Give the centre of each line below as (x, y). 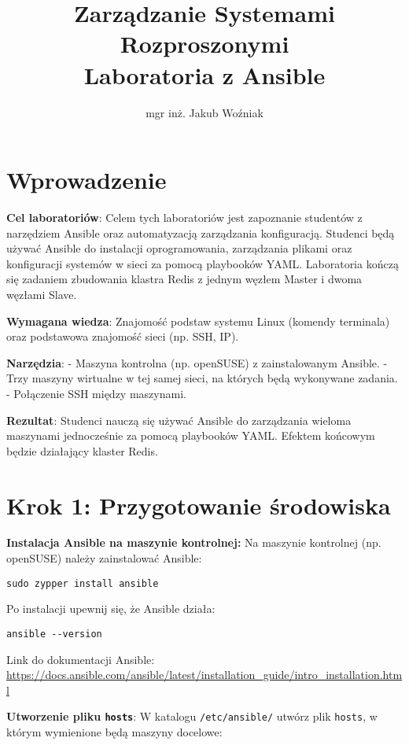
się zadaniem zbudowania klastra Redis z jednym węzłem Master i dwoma (184, 279)
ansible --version (54, 634)
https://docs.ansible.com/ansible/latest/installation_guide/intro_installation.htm (204, 675)
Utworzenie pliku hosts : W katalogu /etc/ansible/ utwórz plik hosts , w (192, 716)
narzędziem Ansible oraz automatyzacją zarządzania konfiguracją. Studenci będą (201, 232)
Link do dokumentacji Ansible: (81, 659)
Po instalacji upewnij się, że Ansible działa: (111, 609)
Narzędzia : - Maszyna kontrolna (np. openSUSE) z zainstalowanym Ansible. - (197, 362)
